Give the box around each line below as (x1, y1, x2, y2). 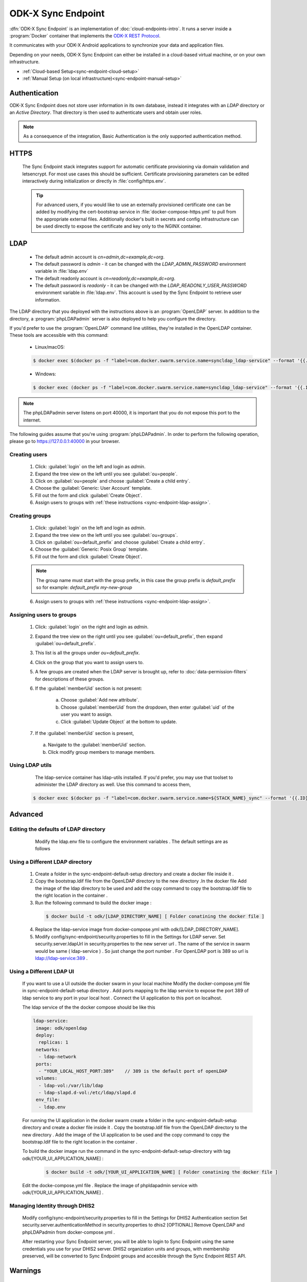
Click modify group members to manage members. (48, 749, 156, 755)
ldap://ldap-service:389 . (35, 955, 88, 962)
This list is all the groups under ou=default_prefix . (35, 650, 140, 656)
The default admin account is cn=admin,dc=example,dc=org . (35, 254, 165, 260)
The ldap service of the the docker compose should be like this (22, 1004, 156, 1010)
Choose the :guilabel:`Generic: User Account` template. (35, 485, 152, 491)
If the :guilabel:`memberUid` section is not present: (35, 685, 142, 691)
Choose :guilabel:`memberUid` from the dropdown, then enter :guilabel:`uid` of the (60, 704, 235, 710)
